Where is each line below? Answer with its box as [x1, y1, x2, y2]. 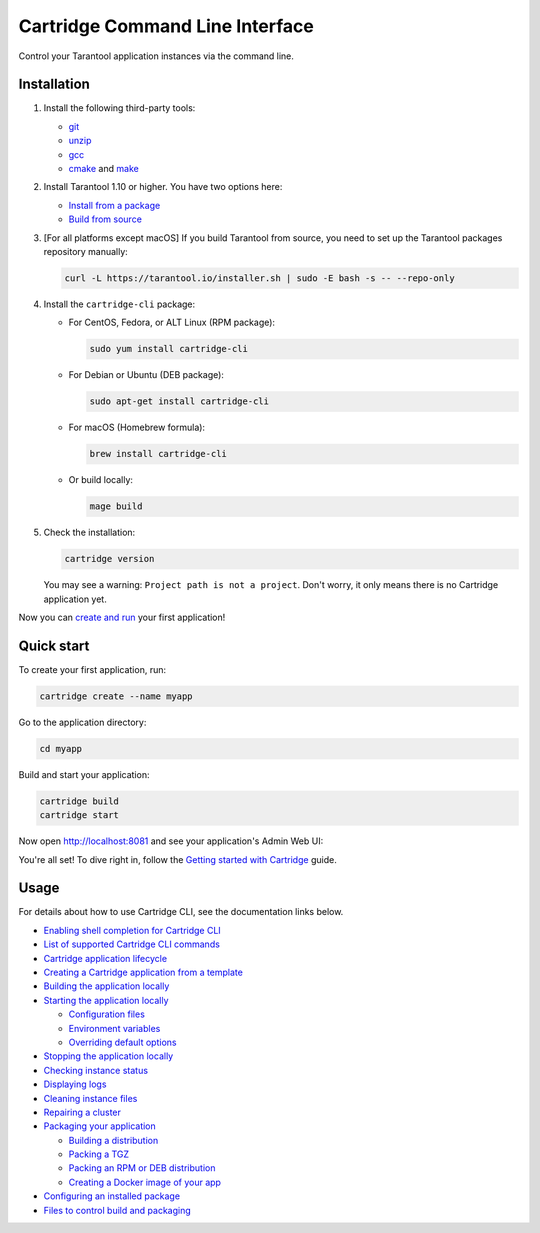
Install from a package [68, 199, 161, 211]
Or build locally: [68, 474, 134, 486]
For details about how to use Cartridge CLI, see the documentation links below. [18, 906, 344, 918]
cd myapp [39, 743, 83, 754]
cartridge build [39, 795, 120, 807]
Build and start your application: [18, 768, 150, 780]
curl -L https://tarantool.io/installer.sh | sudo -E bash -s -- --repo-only [64, 272, 455, 284]
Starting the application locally [43, 994, 169, 1006]
